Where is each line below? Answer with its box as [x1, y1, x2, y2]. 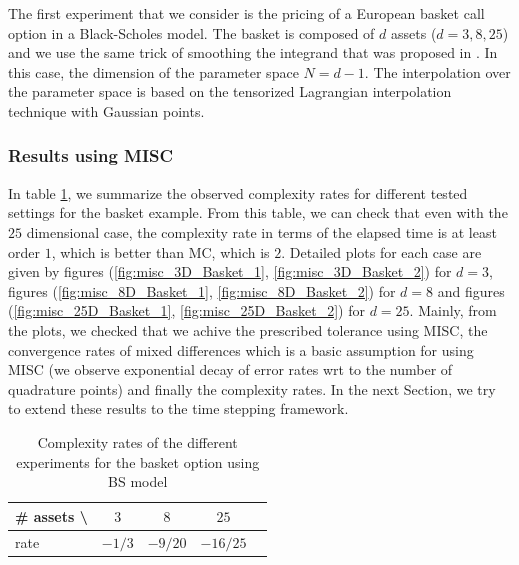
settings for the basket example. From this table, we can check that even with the [8, 202, 508, 223]
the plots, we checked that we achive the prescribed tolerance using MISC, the [8, 319, 488, 340]
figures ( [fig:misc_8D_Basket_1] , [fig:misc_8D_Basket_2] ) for [8, 280, 396, 301]
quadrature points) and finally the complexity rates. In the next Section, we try [8, 378, 496, 399]
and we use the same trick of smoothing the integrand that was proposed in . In [8, 42, 498, 63]
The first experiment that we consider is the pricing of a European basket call [8, 3, 485, 23]
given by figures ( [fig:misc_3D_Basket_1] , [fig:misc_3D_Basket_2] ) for [8, 261, 452, 282]
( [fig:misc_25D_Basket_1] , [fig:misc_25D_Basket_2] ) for [8, 300, 365, 321]
